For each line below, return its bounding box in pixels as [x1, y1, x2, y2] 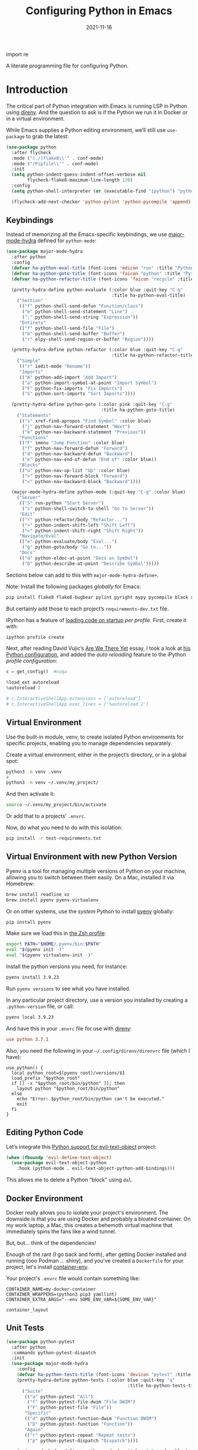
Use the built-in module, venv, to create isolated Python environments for [6, 733, 184, 740]
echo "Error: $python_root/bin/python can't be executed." [16, 1096, 165, 1102]
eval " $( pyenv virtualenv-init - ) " [6, 952, 94, 959]
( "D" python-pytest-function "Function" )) [27, 1421, 133, 1427]
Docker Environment [6, 1193, 84, 1203]
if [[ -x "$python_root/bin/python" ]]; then [11, 1080, 126, 1086]
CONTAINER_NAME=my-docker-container [6, 1286, 96, 1292]
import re [6, 50, 28, 57]
